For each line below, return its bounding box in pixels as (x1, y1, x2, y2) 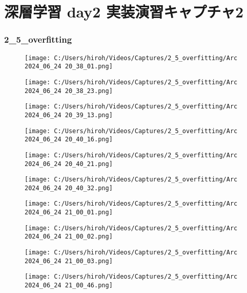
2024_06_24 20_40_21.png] (25, 160, 113, 168)
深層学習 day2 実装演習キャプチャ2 (4, 1, 244, 22)
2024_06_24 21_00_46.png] (25, 282, 113, 289)
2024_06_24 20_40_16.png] (25, 136, 113, 143)
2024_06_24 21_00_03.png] (25, 257, 113, 265)
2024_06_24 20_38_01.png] (25, 63, 113, 70)
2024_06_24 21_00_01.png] (25, 209, 113, 216)
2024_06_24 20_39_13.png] (25, 111, 113, 119)
